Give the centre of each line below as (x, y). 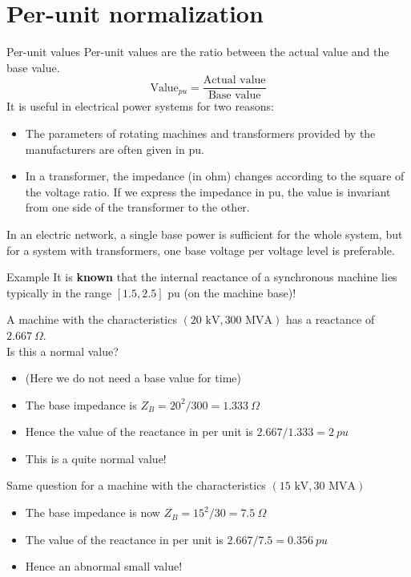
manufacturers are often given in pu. (115, 149)
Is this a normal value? (62, 351)
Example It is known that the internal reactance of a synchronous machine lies (202, 277)
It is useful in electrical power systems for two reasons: (140, 106)
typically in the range (59, 292)
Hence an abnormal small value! (104, 566)
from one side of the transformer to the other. (137, 207)
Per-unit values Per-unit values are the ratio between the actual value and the (198, 52)
